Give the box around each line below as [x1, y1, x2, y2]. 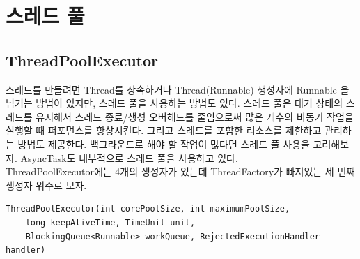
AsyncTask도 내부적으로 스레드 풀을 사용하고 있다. [20, 150, 238, 165]
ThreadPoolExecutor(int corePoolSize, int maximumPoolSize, [6, 204, 290, 214]
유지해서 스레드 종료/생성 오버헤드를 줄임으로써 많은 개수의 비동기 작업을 [36, 109, 354, 124]
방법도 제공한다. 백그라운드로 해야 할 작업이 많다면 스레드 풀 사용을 [17, 136, 310, 151]
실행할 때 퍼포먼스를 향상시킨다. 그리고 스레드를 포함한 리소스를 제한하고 [6, 123, 322, 138]
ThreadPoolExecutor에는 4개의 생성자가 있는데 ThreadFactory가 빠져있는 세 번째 [6, 164, 356, 179]
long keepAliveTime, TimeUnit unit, [25, 217, 196, 228]
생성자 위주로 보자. [6, 177, 87, 192]
